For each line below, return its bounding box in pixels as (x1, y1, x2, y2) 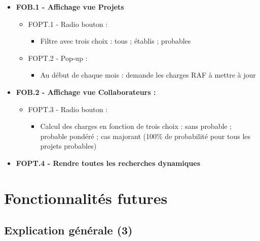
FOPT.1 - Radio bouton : (28, 18, 108, 29)
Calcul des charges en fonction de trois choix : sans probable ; (40, 121, 232, 131)
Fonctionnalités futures (4, 187, 168, 208)
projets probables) (40, 141, 97, 151)
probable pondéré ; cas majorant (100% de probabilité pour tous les (40, 130, 251, 141)
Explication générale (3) (4, 222, 133, 238)
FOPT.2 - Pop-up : (28, 52, 88, 63)
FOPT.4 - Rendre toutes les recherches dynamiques (16, 157, 200, 168)
